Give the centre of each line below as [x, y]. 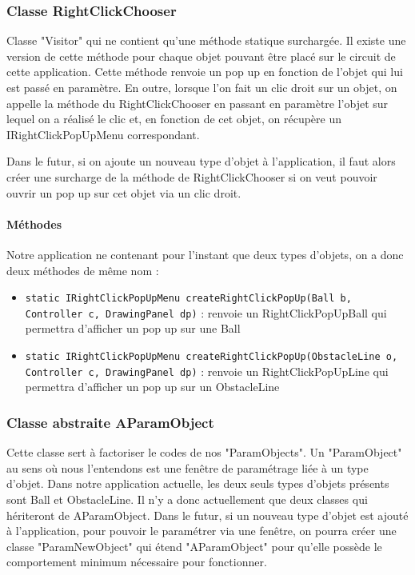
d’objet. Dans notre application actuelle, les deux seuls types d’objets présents [198, 483]
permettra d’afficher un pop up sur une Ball [133, 328]
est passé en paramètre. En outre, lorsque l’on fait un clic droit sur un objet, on [202, 87]
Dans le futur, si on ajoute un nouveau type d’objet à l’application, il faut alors [201, 161]
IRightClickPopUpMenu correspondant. [103, 134]
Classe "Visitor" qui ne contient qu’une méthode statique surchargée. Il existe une [206, 40]
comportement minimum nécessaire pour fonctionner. [137, 562]
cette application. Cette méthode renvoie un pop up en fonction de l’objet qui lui [205, 72]
